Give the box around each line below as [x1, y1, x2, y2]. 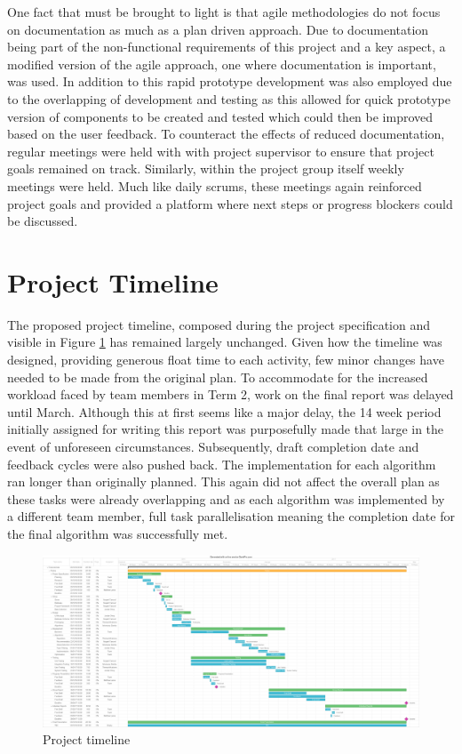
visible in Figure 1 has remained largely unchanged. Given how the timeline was [7, 333, 442, 351]
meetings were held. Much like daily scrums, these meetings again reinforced [7, 176, 422, 195]
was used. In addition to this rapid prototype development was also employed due [7, 72, 452, 91]
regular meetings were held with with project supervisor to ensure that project [7, 141, 434, 160]
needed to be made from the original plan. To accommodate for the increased [7, 367, 428, 386]
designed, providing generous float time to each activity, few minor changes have [7, 350, 444, 369]
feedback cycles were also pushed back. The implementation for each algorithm [7, 454, 436, 473]
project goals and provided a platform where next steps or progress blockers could [7, 194, 453, 213]
